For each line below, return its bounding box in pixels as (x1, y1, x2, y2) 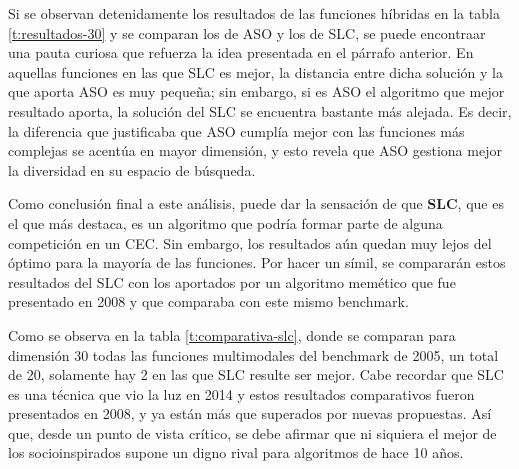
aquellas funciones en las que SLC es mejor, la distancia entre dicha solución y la (8, 61, 503, 82)
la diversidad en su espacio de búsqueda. (8, 159, 256, 180)
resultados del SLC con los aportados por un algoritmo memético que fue (8, 271, 456, 292)
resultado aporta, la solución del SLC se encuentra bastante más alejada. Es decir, (8, 100, 512, 121)
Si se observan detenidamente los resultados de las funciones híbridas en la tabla (8, 3, 500, 23)
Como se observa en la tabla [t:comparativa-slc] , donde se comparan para (8, 324, 456, 345)
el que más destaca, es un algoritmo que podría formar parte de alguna (8, 212, 443, 233)
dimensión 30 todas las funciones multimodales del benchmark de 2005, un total (8, 344, 499, 365)
